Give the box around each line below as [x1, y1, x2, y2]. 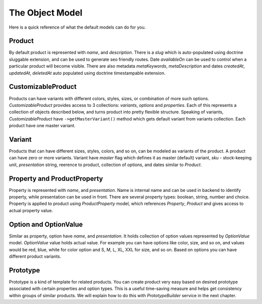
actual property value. [9, 207, 53, 213]
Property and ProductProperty [9, 174, 103, 183]
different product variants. [9, 253, 62, 259]
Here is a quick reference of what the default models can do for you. [9, 24, 146, 30]
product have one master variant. [9, 123, 76, 129]
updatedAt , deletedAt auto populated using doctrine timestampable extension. [9, 70, 166, 76]
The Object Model [9, 7, 82, 18]
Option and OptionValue [9, 220, 83, 228]
